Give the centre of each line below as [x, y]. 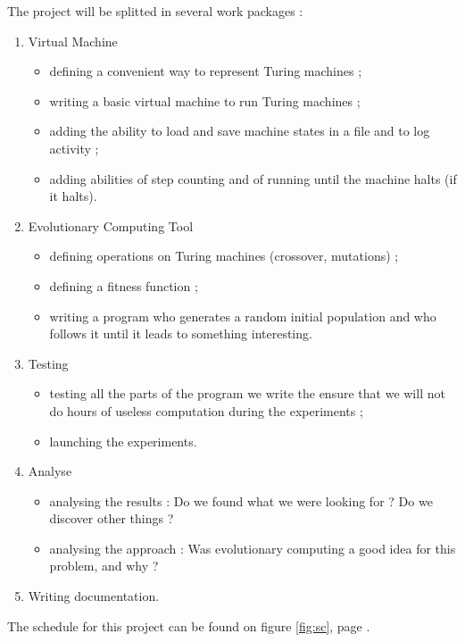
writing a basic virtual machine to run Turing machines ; [205, 100]
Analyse [50, 471]
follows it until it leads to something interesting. [181, 334]
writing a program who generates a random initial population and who [243, 316]
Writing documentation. [94, 596]
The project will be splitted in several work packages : [155, 11]
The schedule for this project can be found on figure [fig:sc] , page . [189, 625]
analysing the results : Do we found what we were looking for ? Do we [241, 500]
